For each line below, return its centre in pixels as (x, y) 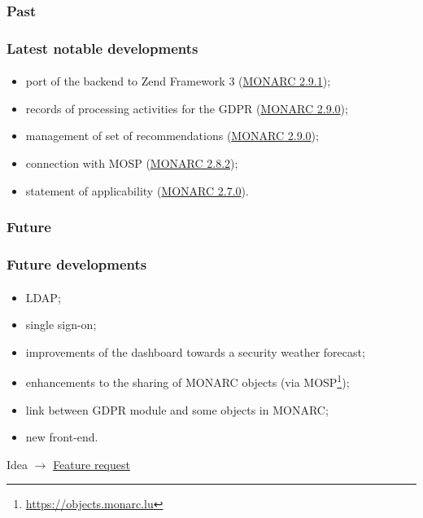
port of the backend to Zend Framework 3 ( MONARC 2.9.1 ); (178, 81)
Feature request (92, 464)
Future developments (77, 264)
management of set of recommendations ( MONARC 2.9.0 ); (172, 136)
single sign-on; (61, 325)
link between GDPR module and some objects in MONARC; (177, 409)
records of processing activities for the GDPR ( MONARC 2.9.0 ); (187, 108)
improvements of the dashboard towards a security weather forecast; (195, 351)
